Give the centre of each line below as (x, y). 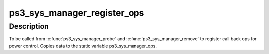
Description (29, 26)
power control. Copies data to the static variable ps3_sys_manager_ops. (83, 46)
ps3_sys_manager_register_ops (77, 13)
